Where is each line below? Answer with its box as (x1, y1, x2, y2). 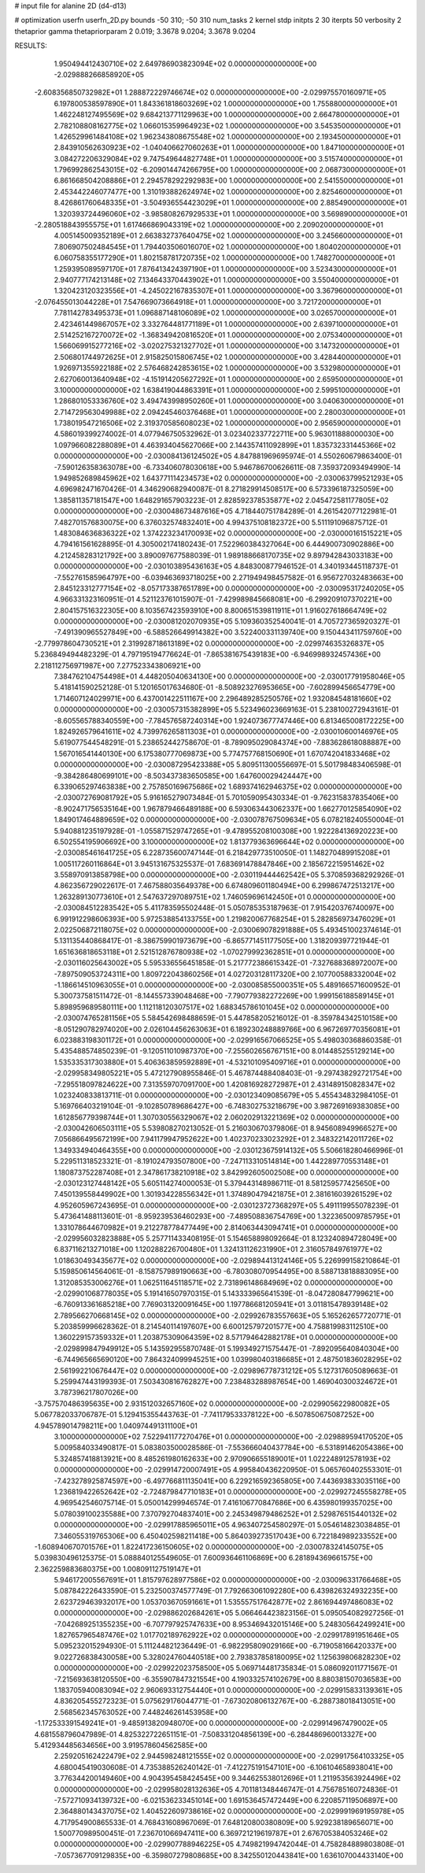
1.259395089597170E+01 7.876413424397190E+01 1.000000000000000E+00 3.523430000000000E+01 (54, 264, 397, 273)
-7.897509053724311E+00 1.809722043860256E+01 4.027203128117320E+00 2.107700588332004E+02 (54, 969, 397, 979)
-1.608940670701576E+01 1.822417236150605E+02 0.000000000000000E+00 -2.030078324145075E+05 (34, 1542, 383, 1551)
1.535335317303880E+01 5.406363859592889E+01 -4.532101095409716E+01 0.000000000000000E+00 (54, 1057, 401, 1067)
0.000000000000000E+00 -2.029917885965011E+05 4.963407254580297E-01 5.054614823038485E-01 (54, 1520, 401, 1530)
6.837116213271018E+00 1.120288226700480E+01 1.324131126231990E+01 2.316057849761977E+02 (54, 1245, 383, 1254)
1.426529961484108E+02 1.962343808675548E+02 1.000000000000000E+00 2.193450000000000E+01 (54, 131, 401, 141)
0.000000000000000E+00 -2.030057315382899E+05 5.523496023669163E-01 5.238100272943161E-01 (54, 705, 399, 714)
